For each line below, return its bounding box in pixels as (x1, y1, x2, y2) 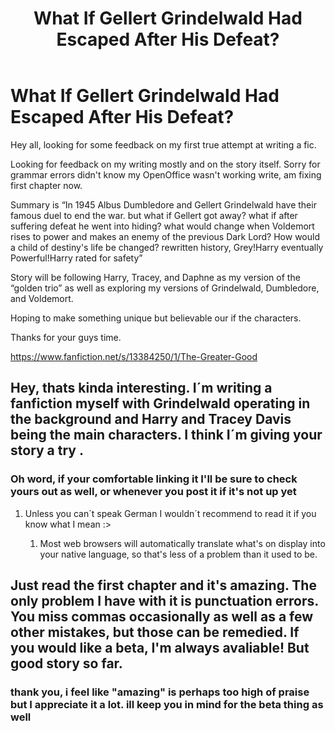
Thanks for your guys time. (10, 331, 122, 343)
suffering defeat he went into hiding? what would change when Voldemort (10, 220, 315, 232)
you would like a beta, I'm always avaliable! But (10, 640, 310, 657)
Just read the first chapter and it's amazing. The (10, 577, 317, 594)
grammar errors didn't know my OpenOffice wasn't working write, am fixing (10, 168, 322, 181)
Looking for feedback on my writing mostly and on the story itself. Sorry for (10, 158, 321, 170)
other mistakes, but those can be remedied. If (10, 624, 300, 641)
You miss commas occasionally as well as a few (10, 608, 314, 626)
